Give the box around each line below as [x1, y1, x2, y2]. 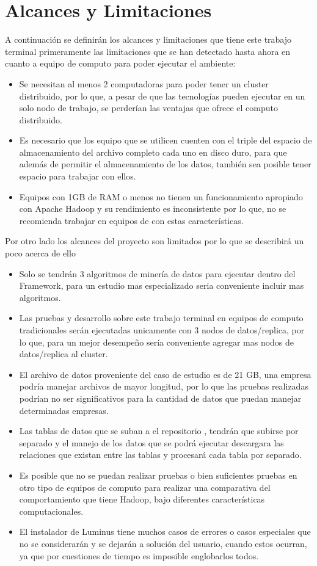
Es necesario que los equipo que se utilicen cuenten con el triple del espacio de [19, 134, 312, 147]
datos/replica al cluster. [19, 347, 108, 360]
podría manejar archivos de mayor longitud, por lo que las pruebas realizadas [19, 380, 308, 393]
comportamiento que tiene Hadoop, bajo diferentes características [19, 493, 265, 506]
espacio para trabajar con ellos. [19, 170, 136, 183]
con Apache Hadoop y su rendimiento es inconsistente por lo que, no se [19, 202, 286, 215]
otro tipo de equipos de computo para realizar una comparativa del [19, 481, 271, 493]
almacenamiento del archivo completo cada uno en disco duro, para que [19, 145, 287, 158]
